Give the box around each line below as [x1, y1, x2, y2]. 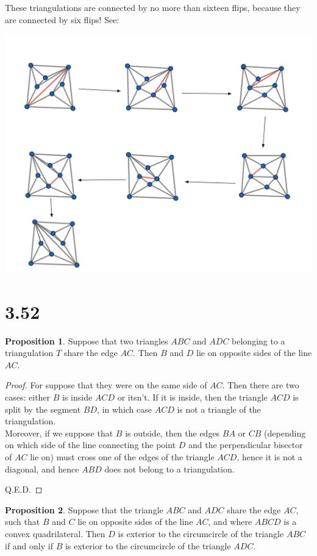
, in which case [97, 402, 152, 415]
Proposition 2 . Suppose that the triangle [5, 503, 163, 516]
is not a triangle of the [177, 402, 261, 415]
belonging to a [232, 334, 285, 347]
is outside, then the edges [125, 426, 220, 439]
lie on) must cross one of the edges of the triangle [30, 451, 215, 463]
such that [5, 515, 40, 528]
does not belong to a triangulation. [104, 462, 235, 475]
